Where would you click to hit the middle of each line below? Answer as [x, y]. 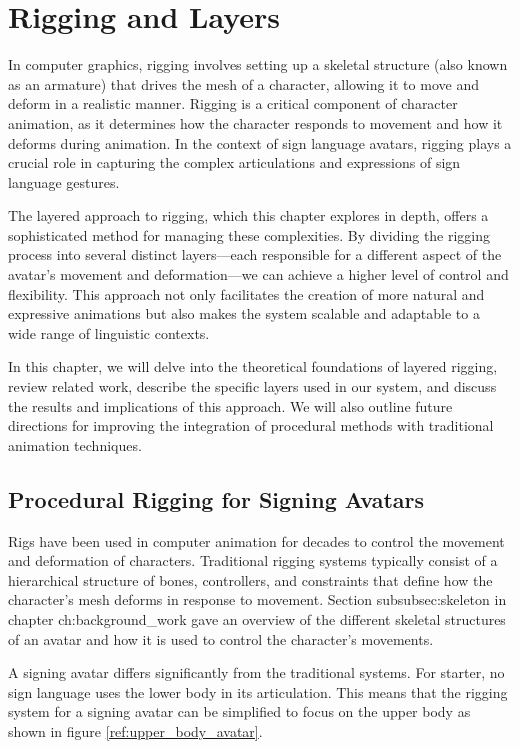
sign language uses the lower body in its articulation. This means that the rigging [258, 691]
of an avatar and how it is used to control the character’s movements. [221, 638]
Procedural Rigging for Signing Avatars [216, 498]
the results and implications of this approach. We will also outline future [230, 405]
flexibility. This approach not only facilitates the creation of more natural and [246, 293]
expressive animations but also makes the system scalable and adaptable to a [244, 313]
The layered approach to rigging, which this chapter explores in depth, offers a [248, 215]
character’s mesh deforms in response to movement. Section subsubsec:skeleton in [257, 599]
